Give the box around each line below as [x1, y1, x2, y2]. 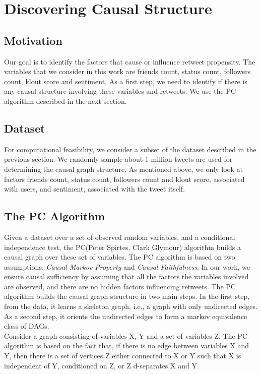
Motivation [4, 32, 62, 48]
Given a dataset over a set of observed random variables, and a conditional [4, 231, 235, 242]
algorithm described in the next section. [4, 95, 127, 106]
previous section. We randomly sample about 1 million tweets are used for [4, 154, 233, 164]
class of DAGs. [4, 321, 49, 331]
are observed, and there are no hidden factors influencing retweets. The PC [4, 281, 236, 291]
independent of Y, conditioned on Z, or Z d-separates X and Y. [4, 360, 199, 370]
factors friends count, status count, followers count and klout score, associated [4, 173, 245, 184]
